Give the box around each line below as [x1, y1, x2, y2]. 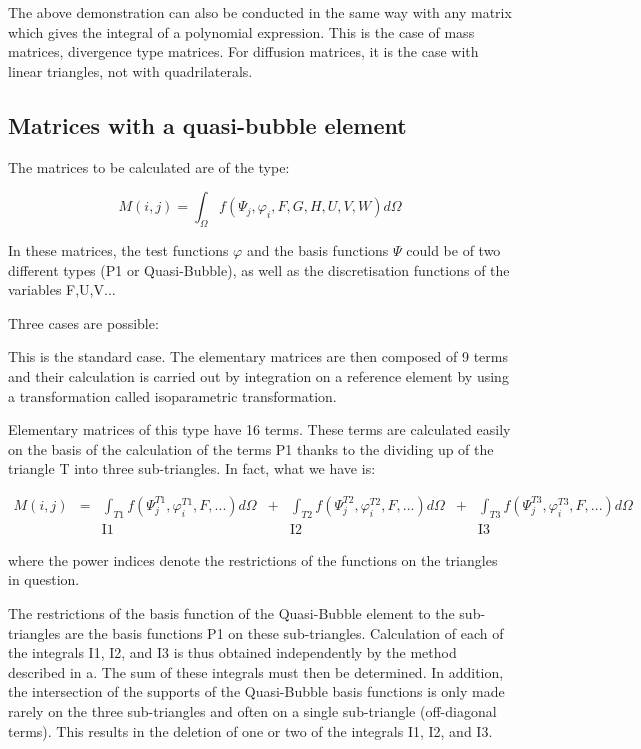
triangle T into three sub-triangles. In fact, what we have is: [8, 458, 376, 479]
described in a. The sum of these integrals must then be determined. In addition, [8, 661, 504, 682]
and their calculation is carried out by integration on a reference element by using [8, 365, 509, 386]
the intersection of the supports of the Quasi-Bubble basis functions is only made [8, 681, 505, 702]
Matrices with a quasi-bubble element [8, 109, 407, 140]
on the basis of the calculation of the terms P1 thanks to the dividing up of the [8, 438, 494, 459]
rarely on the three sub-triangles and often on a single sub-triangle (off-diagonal [8, 700, 497, 721]
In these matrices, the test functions [8, 239, 229, 260]
